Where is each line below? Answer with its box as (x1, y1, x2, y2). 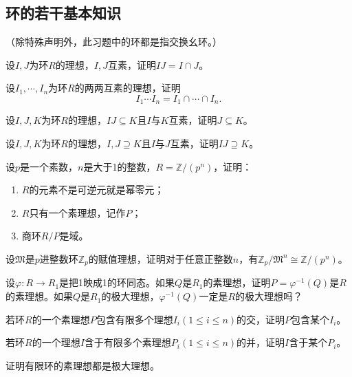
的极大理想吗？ (235, 289, 303, 303)
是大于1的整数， (83, 159, 156, 173)
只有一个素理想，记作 (29, 205, 126, 219)
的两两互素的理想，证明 (74, 80, 181, 95)
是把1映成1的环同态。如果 (59, 275, 175, 290)
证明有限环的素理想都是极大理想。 (5, 358, 159, 372)
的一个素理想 (32, 312, 90, 326)
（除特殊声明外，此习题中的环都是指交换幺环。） (5, 34, 222, 49)
